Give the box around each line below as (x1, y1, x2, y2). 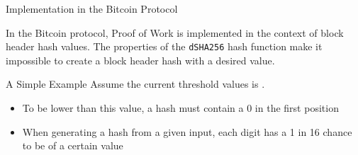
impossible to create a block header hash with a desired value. (6, 52, 275, 67)
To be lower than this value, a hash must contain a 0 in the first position (22, 101, 339, 115)
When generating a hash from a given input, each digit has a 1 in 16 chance (22, 124, 352, 139)
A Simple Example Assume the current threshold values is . (6, 76, 265, 91)
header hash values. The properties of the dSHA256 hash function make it (6, 39, 323, 54)
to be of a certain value (22, 138, 123, 153)
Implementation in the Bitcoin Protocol (6, 1, 178, 16)
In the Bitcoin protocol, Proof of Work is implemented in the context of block (6, 25, 344, 40)
